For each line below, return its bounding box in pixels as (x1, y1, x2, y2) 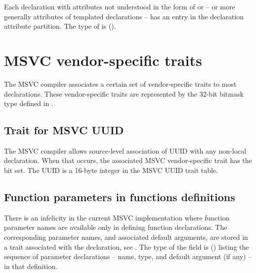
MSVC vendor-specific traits (4, 50, 202, 70)
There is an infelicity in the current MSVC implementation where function (4, 212, 230, 222)
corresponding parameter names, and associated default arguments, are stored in (4, 232, 248, 242)
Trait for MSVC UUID (4, 122, 124, 138)
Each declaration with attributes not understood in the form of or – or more (4, 1, 235, 11)
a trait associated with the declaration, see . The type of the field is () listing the (4, 241, 249, 252)
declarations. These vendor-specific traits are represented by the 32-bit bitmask (4, 88, 244, 99)
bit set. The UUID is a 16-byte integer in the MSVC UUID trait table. (4, 165, 218, 175)
